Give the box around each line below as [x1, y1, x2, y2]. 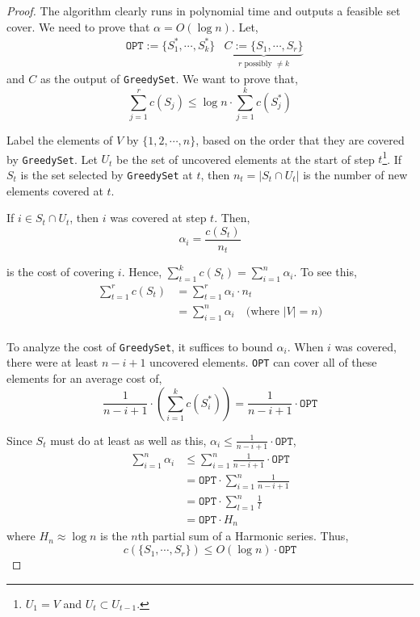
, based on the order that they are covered [195, 131, 405, 148]
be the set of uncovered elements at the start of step [116, 150, 375, 167]
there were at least [6, 354, 99, 371]
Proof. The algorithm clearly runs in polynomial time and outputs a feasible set [6, 2, 401, 19]
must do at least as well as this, [50, 431, 207, 448]
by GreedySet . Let [6, 150, 98, 167]
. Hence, [121, 263, 162, 280]
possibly [244, 59, 272, 68]
